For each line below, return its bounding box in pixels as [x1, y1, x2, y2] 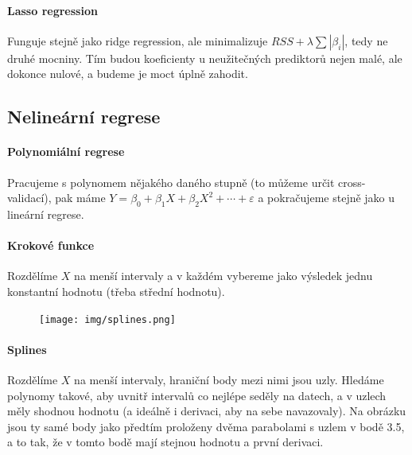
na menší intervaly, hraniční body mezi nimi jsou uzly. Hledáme [74, 371, 384, 387]
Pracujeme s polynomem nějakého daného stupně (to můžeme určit [7, 173, 335, 190]
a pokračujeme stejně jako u [258, 189, 395, 206]
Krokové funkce [7, 237, 95, 254]
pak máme [55, 189, 106, 206]
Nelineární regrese [7, 104, 161, 129]
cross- [338, 173, 366, 190]
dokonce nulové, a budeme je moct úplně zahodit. [7, 65, 248, 82]
